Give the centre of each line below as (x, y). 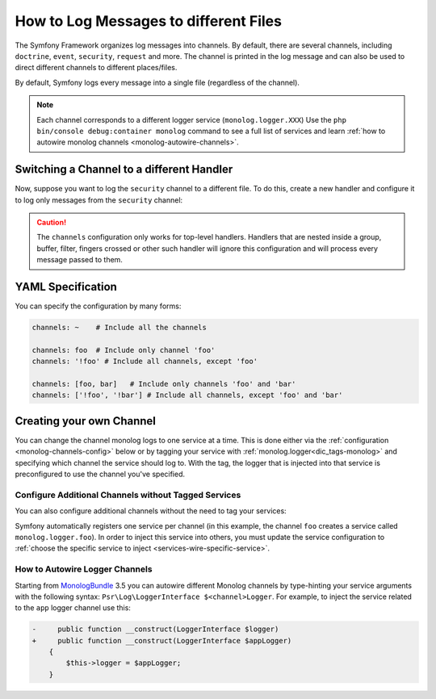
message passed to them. (80, 260)
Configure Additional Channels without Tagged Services (128, 495)
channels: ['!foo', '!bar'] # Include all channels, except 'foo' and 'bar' (187, 395)
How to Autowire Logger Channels (84, 569)
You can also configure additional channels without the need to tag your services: (151, 511)
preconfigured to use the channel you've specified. (100, 474)
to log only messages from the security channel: (99, 200)
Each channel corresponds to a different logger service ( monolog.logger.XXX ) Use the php (192, 119)
